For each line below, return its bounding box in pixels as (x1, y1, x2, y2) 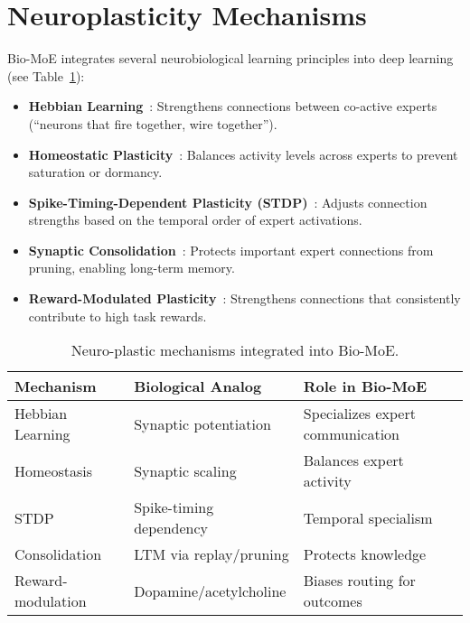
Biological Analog (134, 376, 262, 397)
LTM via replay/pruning (134, 544, 289, 565)
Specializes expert (303, 403, 416, 424)
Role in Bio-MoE (303, 376, 428, 397)
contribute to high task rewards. (28, 306, 207, 325)
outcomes (303, 590, 362, 612)
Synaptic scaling (134, 460, 237, 481)
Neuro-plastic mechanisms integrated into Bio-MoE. (70, 339, 399, 361)
